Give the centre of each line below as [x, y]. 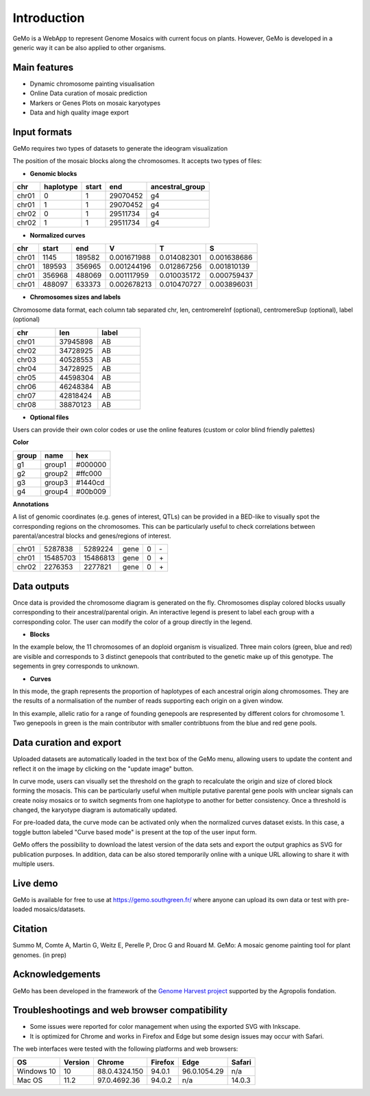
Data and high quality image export [79, 112]
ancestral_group [178, 187]
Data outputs [41, 586]
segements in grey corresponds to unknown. [76, 666]
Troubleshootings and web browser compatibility [120, 1010]
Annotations [31, 504]
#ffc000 [89, 473]
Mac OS [30, 1080]
